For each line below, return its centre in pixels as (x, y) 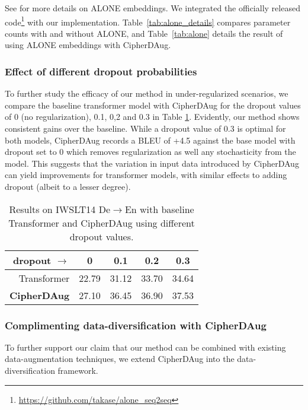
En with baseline (159, 209)
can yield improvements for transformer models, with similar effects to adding (146, 175)
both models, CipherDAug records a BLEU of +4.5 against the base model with (150, 140)
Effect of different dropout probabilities (101, 71)
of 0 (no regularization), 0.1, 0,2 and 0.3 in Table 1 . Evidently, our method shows (152, 117)
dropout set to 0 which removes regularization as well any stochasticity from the (150, 152)
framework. (78, 370)
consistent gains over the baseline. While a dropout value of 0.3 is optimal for (145, 128)
